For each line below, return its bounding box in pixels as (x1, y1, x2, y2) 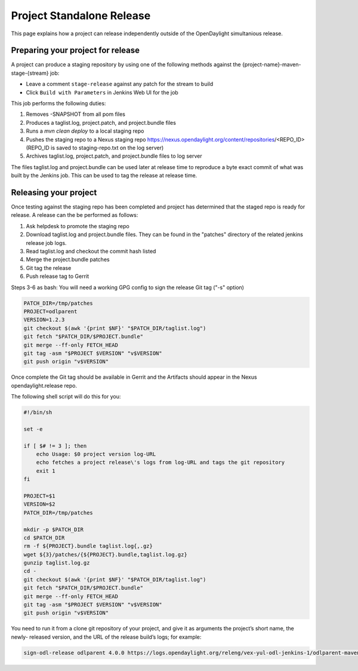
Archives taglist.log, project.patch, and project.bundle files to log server (26, 152, 202, 160)
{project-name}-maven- (242, 61, 301, 68)
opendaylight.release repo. (11, 382, 78, 389)
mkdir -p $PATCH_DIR (23, 526, 84, 533)
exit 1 (36, 467, 55, 474)
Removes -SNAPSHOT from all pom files (26, 111, 125, 118)
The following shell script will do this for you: (11, 393, 121, 400)
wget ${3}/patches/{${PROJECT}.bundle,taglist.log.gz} (23, 551, 187, 558)
